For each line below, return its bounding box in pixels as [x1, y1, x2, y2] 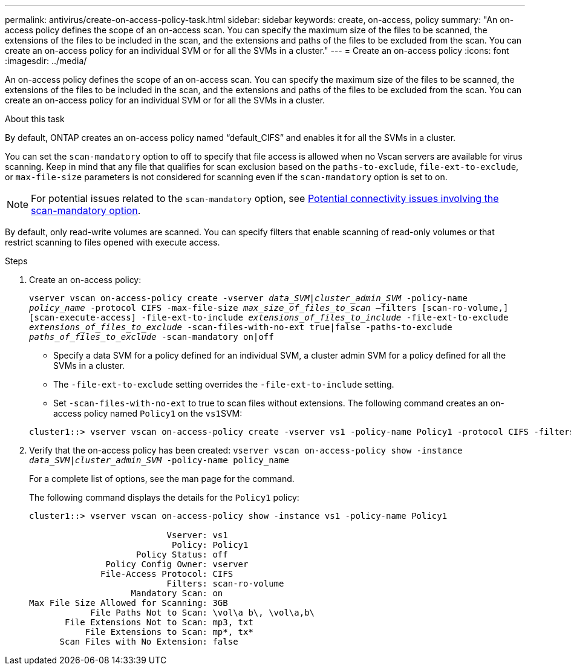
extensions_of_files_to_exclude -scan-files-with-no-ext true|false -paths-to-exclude [29, 322, 452, 332]
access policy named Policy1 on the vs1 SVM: [53, 408, 243, 418]
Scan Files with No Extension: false [59, 637, 238, 646]
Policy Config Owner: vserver [105, 559, 249, 569]
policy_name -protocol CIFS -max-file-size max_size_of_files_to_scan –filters [29, 303, 417, 313]
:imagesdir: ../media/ [5, 56, 87, 66]
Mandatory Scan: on [131, 588, 223, 598]
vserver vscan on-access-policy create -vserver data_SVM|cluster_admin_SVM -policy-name [29, 293, 468, 303]
